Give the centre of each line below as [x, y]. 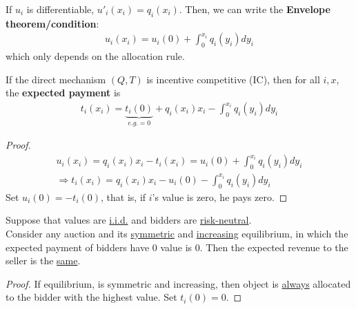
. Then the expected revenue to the [274, 247]
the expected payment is [63, 93]
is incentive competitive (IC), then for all [233, 79]
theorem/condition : [52, 23]
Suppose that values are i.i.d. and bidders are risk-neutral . [129, 220]
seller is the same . [43, 260]
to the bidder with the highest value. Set [91, 297]
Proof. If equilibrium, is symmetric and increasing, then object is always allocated [178, 283]
